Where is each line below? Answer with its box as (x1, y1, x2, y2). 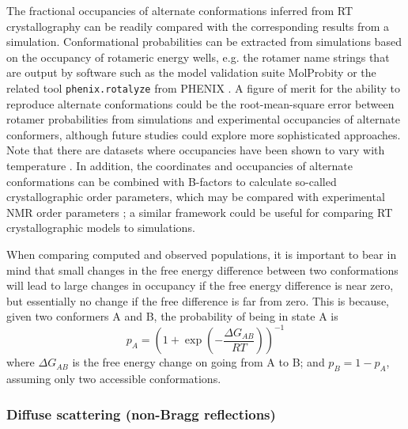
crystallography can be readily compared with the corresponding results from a (6, 17, 390, 34)
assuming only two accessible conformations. (6, 370, 221, 387)
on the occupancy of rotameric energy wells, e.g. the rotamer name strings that (6, 48, 390, 65)
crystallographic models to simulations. (6, 219, 195, 236)
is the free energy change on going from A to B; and (72, 354, 325, 370)
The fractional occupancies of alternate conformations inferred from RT (6, 2, 353, 18)
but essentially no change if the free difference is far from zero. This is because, (6, 292, 389, 309)
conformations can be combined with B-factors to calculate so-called (6, 173, 337, 189)
